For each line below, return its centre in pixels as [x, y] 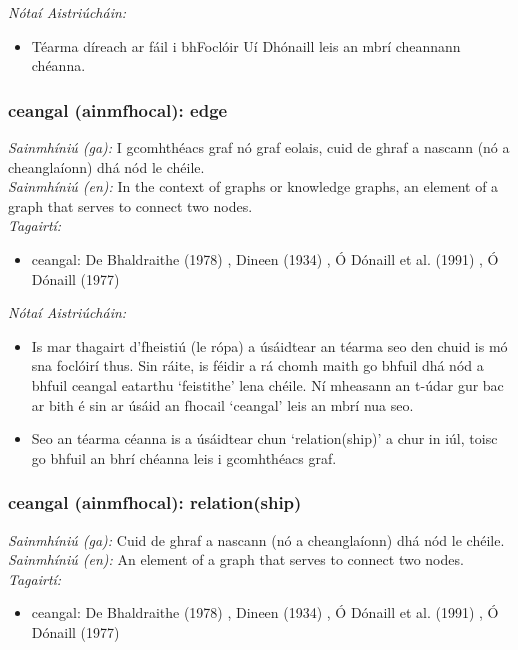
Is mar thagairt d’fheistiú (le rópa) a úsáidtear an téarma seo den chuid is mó [269, 345]
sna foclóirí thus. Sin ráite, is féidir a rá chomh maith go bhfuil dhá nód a [257, 365]
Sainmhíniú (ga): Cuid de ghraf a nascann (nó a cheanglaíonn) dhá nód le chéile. [256, 539]
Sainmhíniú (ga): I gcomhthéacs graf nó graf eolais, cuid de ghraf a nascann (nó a [259, 147]
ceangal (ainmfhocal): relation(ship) [155, 502]
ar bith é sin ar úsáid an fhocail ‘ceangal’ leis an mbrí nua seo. [222, 404]
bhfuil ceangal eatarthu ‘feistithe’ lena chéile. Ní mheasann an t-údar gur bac [267, 384]
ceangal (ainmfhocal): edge [118, 109]
